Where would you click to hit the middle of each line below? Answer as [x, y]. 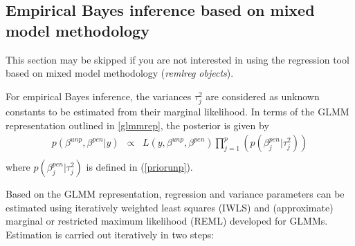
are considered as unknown [263, 96]
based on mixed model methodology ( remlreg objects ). [120, 73]
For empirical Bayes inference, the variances [99, 96]
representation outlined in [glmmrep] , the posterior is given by [137, 125]
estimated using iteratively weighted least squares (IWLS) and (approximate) [170, 207]
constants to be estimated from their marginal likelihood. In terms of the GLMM [177, 111]
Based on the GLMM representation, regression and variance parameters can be [175, 194]
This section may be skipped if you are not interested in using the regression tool [177, 59]
